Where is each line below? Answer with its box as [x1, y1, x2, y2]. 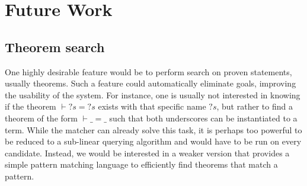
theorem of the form [5, 111, 78, 124]
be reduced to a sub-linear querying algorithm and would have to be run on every [5, 135, 302, 147]
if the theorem [5, 100, 56, 113]
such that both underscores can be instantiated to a [109, 111, 298, 124]
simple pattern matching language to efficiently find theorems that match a [5, 158, 278, 171]
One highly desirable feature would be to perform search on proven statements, [5, 65, 292, 78]
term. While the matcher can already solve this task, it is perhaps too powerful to [5, 123, 302, 136]
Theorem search [5, 37, 105, 56]
